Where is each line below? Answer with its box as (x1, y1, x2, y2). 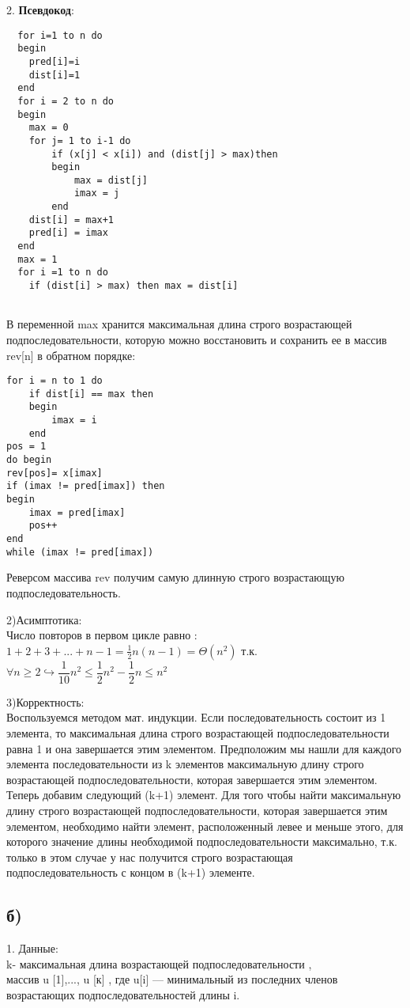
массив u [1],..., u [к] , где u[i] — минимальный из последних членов (6, 971, 338, 987)
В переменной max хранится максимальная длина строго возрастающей (6, 316, 352, 332)
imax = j (73, 188, 120, 199)
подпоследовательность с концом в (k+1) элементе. (6, 864, 255, 881)
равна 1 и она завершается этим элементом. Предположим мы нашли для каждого (6, 740, 402, 756)
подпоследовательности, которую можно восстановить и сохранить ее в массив (6, 331, 387, 347)
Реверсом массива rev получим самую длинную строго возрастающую (6, 569, 344, 585)
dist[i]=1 (28, 69, 81, 81)
